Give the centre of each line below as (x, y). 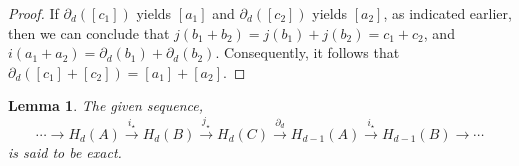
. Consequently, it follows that (307, 52)
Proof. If (33, 13)
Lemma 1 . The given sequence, (106, 105)
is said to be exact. (65, 151)
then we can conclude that (89, 32)
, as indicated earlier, (447, 13)
